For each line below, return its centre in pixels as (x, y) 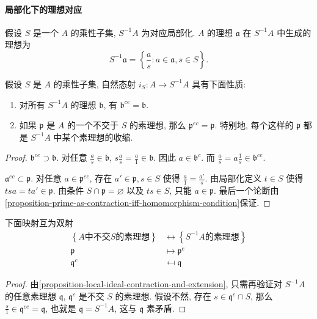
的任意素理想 (31, 296)
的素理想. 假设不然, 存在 (163, 296)
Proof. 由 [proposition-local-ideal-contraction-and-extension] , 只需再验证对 (144, 284)
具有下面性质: (219, 83)
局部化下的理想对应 (43, 9)
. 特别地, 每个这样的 (254, 125)
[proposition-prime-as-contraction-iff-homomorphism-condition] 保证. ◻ (138, 202)
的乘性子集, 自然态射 (95, 83)
